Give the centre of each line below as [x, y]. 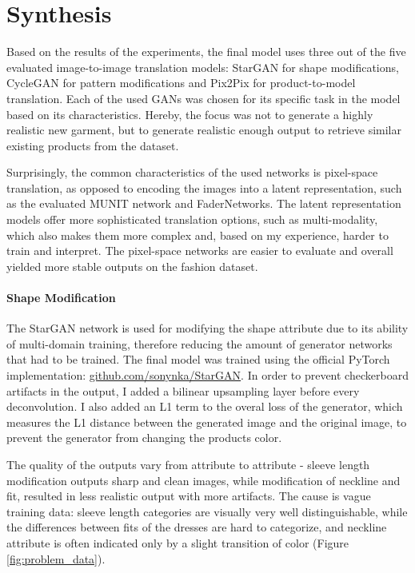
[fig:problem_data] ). [56, 558]
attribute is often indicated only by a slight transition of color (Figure [178, 542]
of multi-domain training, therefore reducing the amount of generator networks [200, 343]
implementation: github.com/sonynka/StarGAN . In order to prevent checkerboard [207, 375]
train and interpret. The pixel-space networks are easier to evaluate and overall [200, 251]
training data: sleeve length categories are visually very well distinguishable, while [207, 511]
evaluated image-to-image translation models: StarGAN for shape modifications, [203, 67]
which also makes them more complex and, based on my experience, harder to [198, 235]
